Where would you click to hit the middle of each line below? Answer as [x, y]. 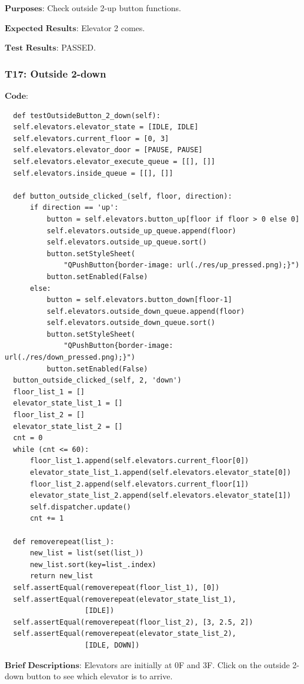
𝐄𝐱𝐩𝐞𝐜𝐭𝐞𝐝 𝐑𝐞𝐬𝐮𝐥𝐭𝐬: [42, 28]
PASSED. [78, 47]
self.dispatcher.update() [80, 507]
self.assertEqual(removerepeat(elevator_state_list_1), [125, 599]
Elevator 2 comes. [113, 27]
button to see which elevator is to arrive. [99, 676]
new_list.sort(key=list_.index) [93, 564]
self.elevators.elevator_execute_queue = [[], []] [114, 161]
